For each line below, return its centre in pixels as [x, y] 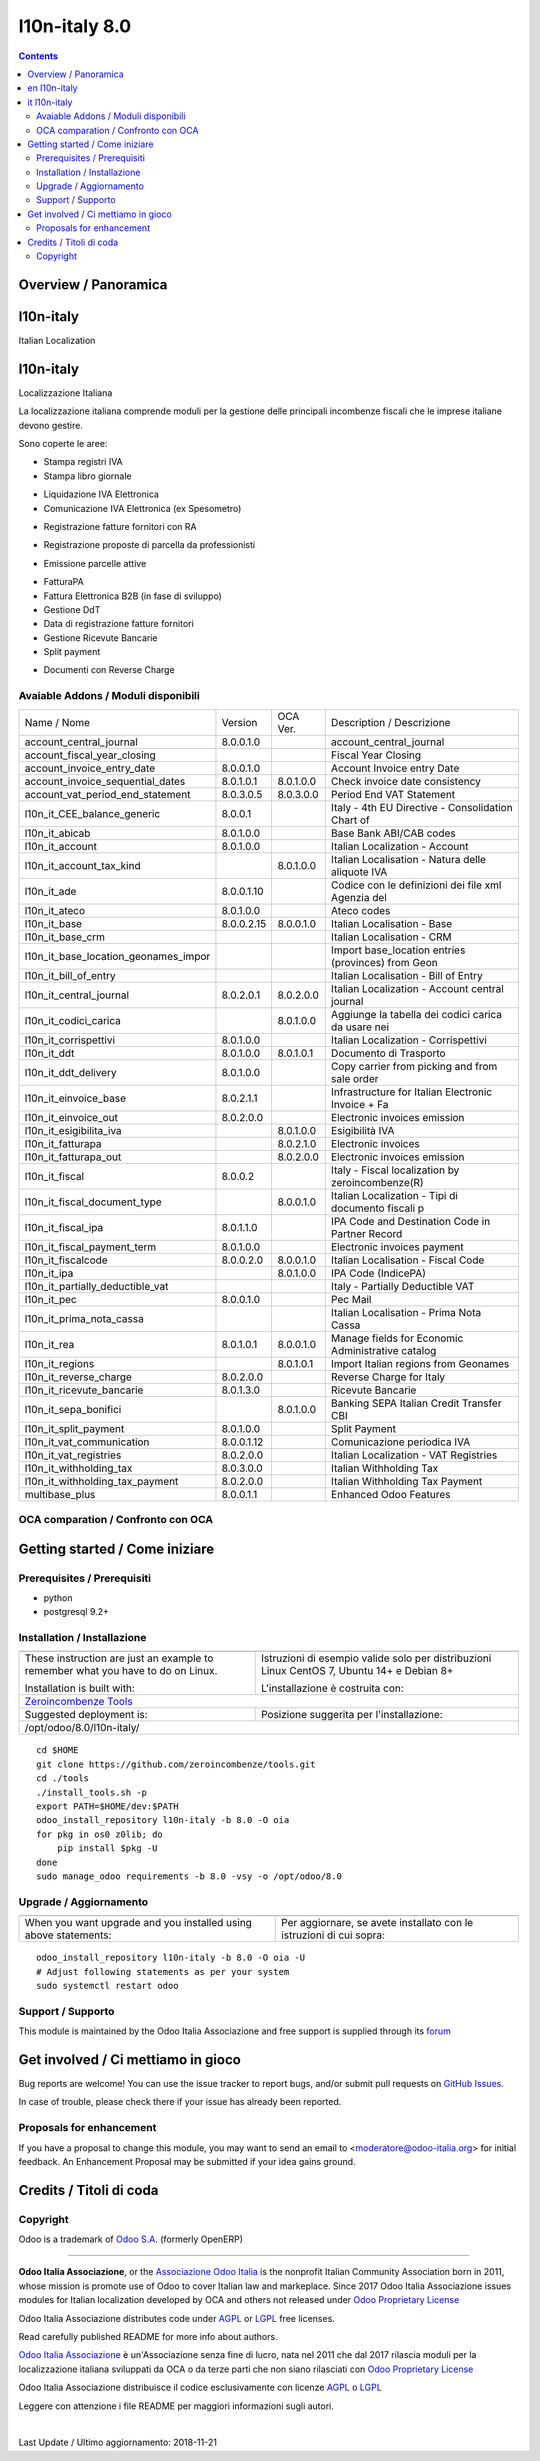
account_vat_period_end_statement [107, 794]
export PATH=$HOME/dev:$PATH [107, 1806]
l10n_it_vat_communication [87, 1442]
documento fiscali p [377, 1208]
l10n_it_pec [50, 1299]
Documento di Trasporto [388, 1053]
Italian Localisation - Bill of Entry [407, 975]
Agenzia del [358, 897]
